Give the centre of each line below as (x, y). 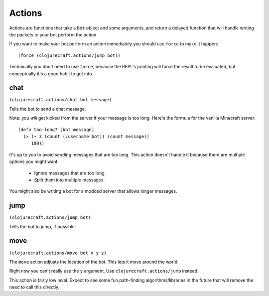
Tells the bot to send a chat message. (48, 109)
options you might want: (34, 161)
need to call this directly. (34, 287)
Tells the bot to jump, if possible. (43, 226)
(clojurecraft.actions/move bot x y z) (58, 253)
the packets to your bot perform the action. (54, 34)
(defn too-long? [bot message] (56, 129)
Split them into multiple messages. (69, 180)
